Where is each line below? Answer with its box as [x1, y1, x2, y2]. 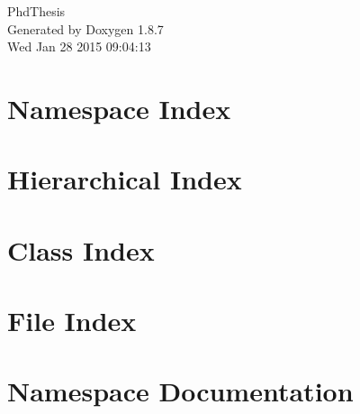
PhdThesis [7, 2, 66, 20]
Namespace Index [7, 89, 231, 126]
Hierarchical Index [7, 161, 242, 198]
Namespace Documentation [7, 373, 354, 409]
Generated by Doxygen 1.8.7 [7, 19, 164, 38]
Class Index [7, 231, 155, 268]
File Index [7, 302, 137, 339]
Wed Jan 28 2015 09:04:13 [7, 37, 151, 56]
